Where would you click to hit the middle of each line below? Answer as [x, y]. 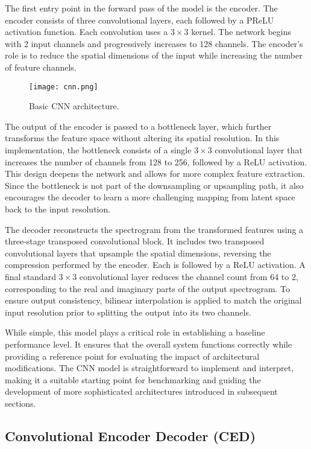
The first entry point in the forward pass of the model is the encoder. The [141, 8]
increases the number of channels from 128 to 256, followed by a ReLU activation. [156, 161]
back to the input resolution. [58, 209]
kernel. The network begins [241, 32]
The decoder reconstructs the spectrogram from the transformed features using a [154, 229]
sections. [20, 403]
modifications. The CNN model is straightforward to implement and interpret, [149, 368]
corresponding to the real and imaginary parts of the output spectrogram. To [148, 288]
